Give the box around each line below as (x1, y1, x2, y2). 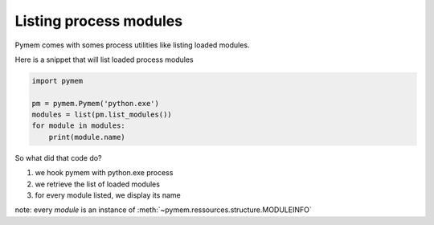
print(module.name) (48, 133, 126, 141)
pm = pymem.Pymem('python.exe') (31, 99, 160, 108)
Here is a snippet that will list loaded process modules (14, 55, 194, 64)
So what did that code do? (14, 153, 102, 162)
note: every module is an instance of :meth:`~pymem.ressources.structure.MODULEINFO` (14, 205, 313, 215)
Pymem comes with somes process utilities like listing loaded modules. (14, 40, 250, 50)
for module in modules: (31, 121, 126, 130)
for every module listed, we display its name (35, 190, 181, 200)
